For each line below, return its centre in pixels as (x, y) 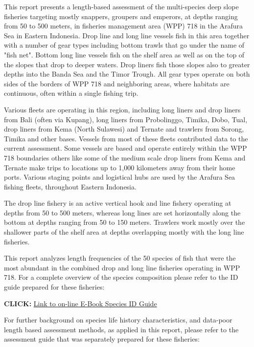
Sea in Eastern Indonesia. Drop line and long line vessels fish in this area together (127, 35)
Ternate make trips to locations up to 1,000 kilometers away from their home (120, 167)
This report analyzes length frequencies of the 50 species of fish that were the (120, 258)
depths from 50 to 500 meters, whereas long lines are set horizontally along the (122, 212)
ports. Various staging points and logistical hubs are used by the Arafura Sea (120, 177)
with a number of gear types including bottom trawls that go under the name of (124, 45)
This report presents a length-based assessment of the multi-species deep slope (121, 6)
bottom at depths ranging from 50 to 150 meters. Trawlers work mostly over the (125, 222)
